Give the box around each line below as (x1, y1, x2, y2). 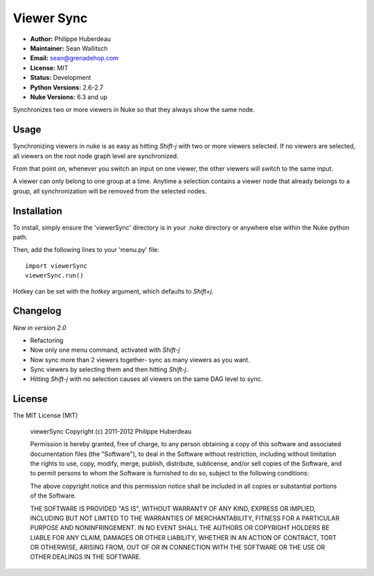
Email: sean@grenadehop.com (30, 54, 119, 62)
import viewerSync (25, 262, 88, 270)
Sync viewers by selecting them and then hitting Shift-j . (30, 365, 188, 374)
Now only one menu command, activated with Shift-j (30, 346, 180, 354)
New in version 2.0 (12, 323, 66, 332)
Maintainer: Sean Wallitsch (30, 44, 108, 52)
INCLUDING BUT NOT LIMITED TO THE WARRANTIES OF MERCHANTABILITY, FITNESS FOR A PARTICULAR (30, 514, 339, 522)
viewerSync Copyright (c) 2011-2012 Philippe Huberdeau (30, 427, 192, 435)
